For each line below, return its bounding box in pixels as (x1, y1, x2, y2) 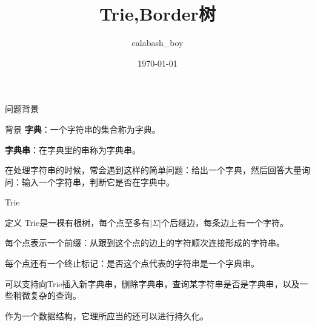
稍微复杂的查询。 (13, 289, 81, 302)
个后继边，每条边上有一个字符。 (161, 216, 288, 228)
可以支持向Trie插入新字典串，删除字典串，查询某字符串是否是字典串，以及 (5, 277, 300, 290)
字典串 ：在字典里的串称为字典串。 (5, 143, 141, 156)
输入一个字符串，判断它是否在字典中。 (21, 175, 174, 188)
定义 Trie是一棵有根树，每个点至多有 (5, 216, 150, 228)
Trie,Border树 (99, 1, 216, 26)
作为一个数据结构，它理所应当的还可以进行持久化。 (5, 309, 208, 322)
